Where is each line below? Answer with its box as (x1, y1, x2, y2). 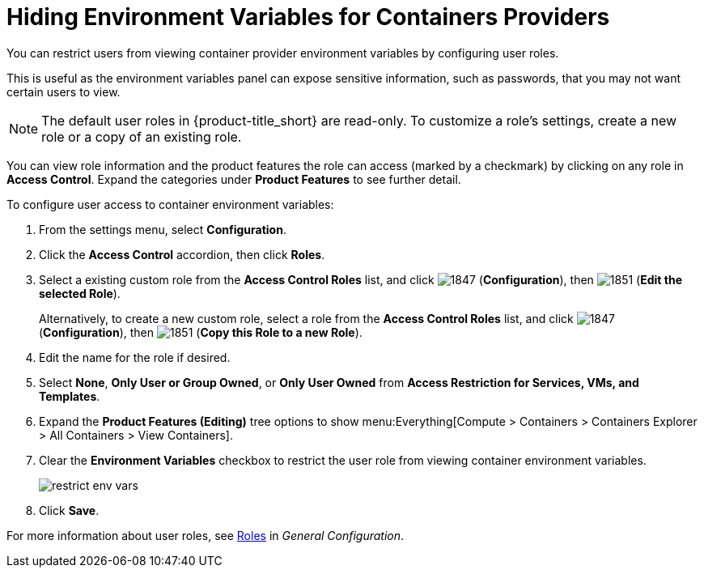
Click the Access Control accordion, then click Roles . (39, 247, 325, 261)
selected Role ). (39, 286, 121, 300)
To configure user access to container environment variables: (6, 197, 334, 211)
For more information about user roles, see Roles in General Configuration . (6, 528, 405, 542)
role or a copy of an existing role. (41, 128, 242, 145)
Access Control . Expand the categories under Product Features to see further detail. (6, 172, 461, 186)
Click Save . (39, 503, 100, 517)
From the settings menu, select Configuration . (39, 222, 286, 236)
